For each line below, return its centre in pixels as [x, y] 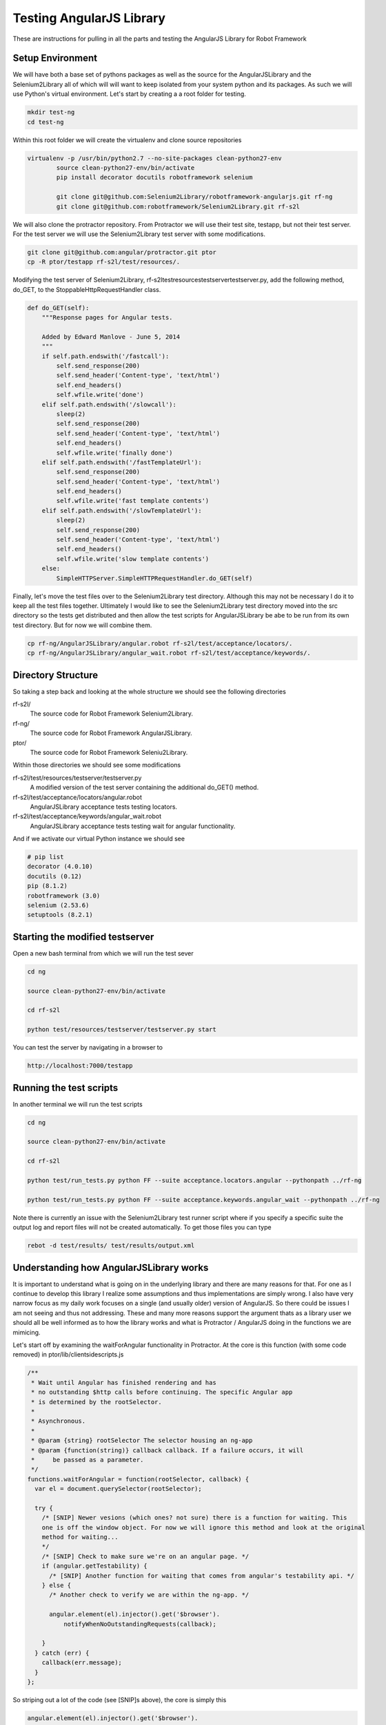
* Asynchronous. [59, 1421]
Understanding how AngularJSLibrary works [111, 1267]
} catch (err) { [62, 1653]
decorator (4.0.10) [60, 867]
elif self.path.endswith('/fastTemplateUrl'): [122, 462]
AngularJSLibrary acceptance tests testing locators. [104, 807]
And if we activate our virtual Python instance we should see [99, 839]
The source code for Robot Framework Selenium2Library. [111, 713]
